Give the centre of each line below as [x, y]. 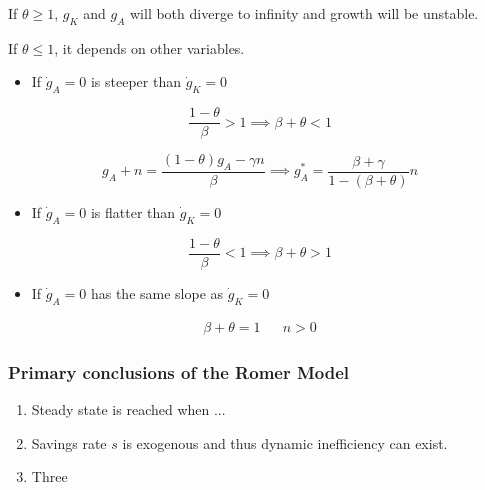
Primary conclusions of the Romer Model [179, 371]
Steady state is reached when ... [128, 408]
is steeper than [135, 81]
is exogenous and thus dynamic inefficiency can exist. [285, 442]
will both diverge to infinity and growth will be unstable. [304, 13]
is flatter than [133, 212]
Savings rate [69, 442]
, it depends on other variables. [149, 47]
